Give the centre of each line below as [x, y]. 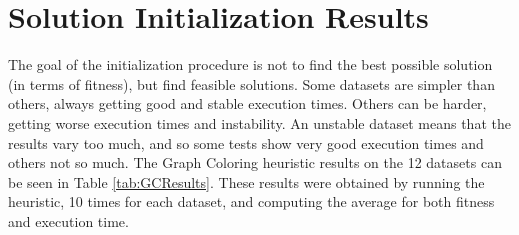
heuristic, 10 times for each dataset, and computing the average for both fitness [251, 201]
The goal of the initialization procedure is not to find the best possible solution [250, 64]
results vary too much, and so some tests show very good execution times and [246, 142]
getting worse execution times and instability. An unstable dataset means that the [259, 122]
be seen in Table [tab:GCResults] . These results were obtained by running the [246, 181]
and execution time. [68, 220]
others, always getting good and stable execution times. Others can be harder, [247, 103]
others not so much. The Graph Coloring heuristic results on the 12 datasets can [255, 162]
